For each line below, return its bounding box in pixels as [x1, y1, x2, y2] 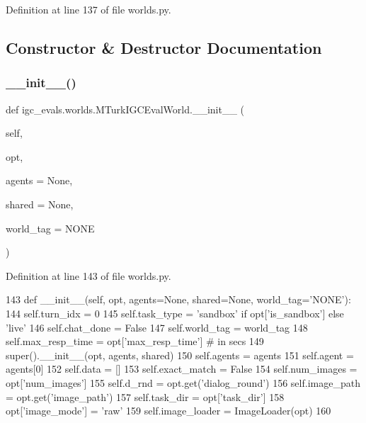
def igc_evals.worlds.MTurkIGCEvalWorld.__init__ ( [6, 101, 245, 116]
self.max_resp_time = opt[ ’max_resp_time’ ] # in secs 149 [6, 334, 264, 349]
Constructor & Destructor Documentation [6, 36, 322, 58]
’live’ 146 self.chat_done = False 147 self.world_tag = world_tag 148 [6, 320, 308, 334]
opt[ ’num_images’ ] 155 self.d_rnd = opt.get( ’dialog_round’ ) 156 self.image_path [6, 375, 360, 390]
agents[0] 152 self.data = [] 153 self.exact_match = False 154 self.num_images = [6, 361, 358, 376]
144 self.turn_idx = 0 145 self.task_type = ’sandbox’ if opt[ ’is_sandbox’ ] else [6, 305, 344, 320]
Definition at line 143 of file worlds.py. [6, 268, 171, 283]
